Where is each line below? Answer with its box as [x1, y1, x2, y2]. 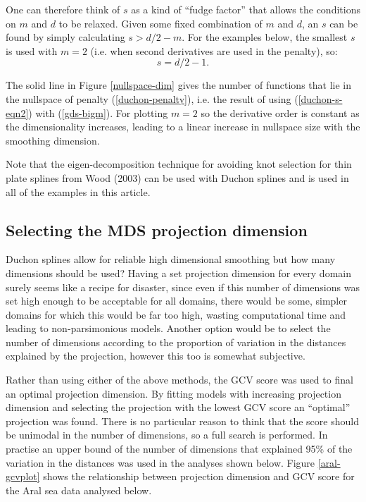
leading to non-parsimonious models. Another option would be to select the [6, 321, 331, 336]
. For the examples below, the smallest [182, 30, 348, 44]
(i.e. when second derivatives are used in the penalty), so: [90, 43, 338, 58]
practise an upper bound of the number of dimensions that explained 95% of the [6, 441, 353, 456]
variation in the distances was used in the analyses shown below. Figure [6, 455, 315, 470]
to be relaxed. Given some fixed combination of [58, 16, 263, 30]
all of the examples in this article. [6, 184, 151, 199]
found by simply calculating [6, 30, 125, 44]
